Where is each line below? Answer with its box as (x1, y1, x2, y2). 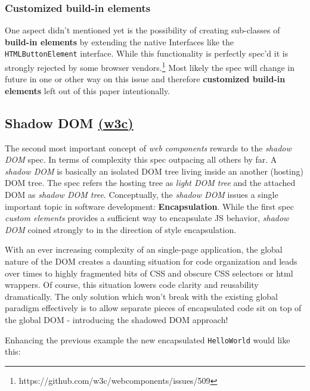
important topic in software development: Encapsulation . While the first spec (5, 200, 294, 212)
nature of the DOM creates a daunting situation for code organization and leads (5, 255, 297, 268)
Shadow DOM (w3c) (5, 113, 134, 132)
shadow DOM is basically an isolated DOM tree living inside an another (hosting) (5, 165, 303, 177)
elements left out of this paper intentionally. (5, 84, 170, 97)
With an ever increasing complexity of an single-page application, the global (5, 243, 283, 256)
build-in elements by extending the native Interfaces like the (5, 35, 234, 48)
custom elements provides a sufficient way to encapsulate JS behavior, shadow (5, 212, 289, 224)
